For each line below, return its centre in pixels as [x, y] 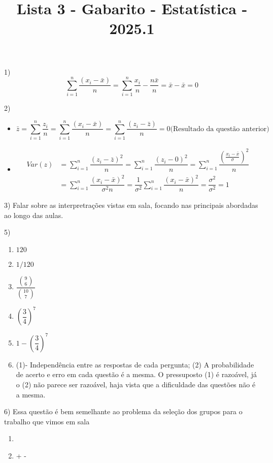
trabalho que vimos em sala [47, 421]
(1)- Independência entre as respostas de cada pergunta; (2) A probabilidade [135, 364]
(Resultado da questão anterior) [220, 129]
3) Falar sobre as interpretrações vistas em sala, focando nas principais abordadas [131, 205]
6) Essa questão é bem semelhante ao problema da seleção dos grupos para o [123, 411]
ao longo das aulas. [34, 215]
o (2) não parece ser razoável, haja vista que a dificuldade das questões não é [136, 384]
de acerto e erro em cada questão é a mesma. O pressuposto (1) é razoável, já [136, 374]
